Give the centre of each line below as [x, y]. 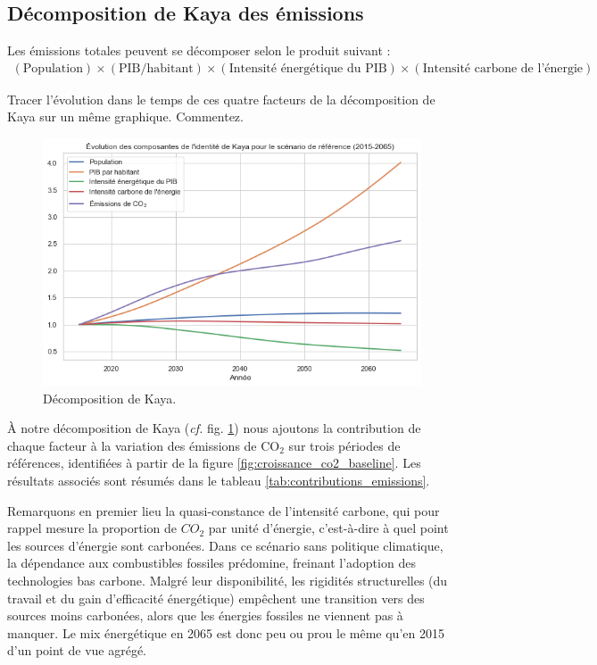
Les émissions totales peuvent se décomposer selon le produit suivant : [199, 50]
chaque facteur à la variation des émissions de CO [144, 445]
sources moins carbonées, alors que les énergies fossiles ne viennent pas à [205, 615]
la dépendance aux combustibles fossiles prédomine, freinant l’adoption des [211, 563]
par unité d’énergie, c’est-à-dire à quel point [328, 528]
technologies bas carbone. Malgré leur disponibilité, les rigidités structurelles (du [228, 580]
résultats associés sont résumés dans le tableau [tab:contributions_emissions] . [219, 480]
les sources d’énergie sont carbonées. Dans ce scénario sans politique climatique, [225, 545]
